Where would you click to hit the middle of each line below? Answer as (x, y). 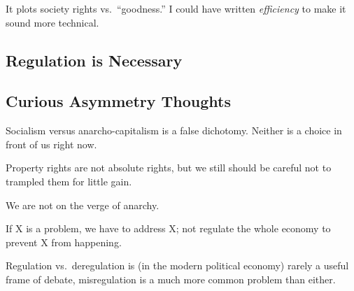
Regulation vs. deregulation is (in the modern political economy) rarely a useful (177, 265)
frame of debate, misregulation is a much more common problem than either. (171, 279)
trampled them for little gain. (69, 181)
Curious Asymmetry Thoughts (119, 101)
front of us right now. (51, 144)
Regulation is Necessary (94, 60)
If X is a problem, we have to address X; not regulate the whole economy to (168, 228)
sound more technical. (52, 22)
